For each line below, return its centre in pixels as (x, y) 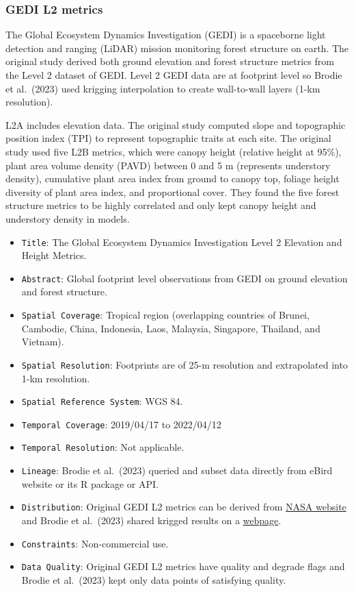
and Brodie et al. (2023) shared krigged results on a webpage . (151, 520)
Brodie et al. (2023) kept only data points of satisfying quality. (154, 579)
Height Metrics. (54, 255)
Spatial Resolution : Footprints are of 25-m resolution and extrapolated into (185, 364)
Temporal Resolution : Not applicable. (103, 447)
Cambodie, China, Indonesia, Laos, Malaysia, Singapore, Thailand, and (171, 328)
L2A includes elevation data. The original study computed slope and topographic (176, 124)
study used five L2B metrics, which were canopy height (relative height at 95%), (174, 151)
